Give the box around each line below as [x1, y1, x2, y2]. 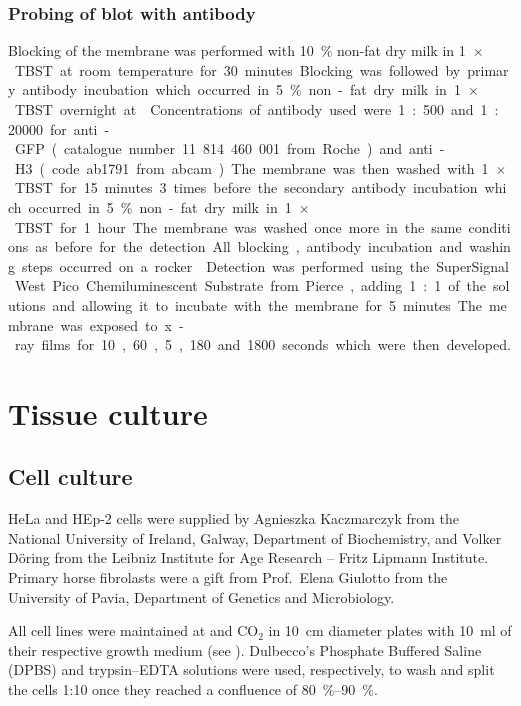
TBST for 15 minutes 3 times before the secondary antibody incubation [14, 177, 478, 198]
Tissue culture [8, 392, 208, 433]
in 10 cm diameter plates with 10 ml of [268, 620, 512, 641]
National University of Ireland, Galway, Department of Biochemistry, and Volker [8, 527, 502, 548]
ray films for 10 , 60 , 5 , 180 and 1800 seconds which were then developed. [14, 334, 511, 355]
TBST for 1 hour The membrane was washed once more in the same [14, 216, 462, 237]
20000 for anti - [8, 118, 110, 139]
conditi [468, 216, 511, 237]
